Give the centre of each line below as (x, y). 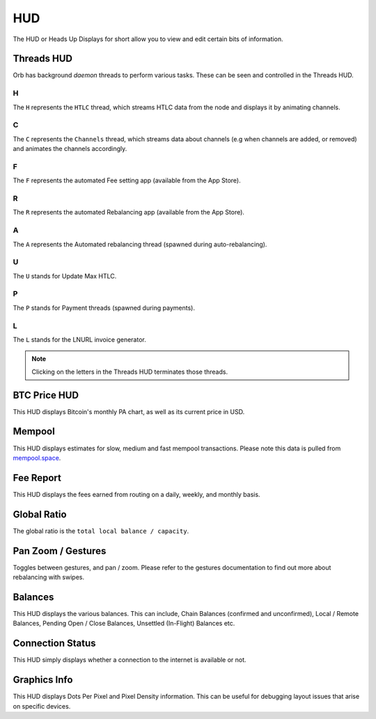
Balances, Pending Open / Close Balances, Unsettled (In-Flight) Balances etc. (124, 624)
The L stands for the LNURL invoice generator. (79, 339)
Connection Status (54, 643)
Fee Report (37, 478)
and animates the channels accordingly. (70, 149)
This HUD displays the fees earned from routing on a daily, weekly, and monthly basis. (136, 494)
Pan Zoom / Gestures (60, 551)
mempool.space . (37, 458)
